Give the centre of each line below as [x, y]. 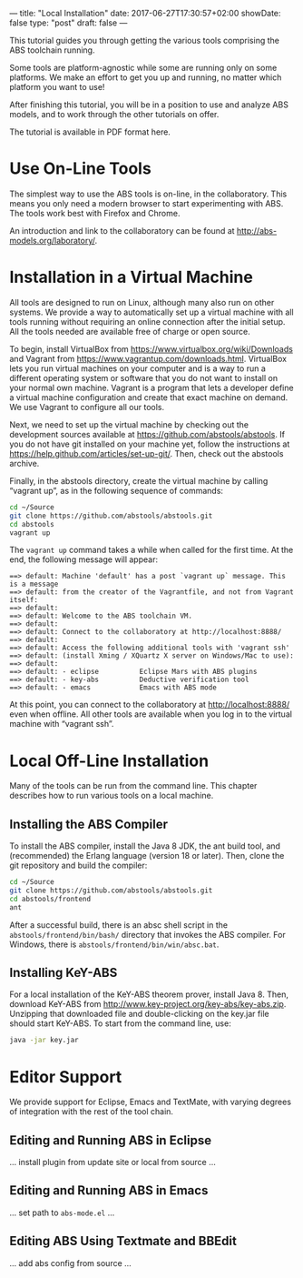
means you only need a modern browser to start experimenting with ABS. [147, 203]
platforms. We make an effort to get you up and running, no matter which [146, 77]
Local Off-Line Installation [109, 761]
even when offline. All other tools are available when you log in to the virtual [151, 714]
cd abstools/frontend [50, 899]
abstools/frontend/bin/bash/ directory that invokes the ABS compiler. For [147, 934]
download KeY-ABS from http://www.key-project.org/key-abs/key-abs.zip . [148, 1004]
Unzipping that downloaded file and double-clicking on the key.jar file [139, 1014]
